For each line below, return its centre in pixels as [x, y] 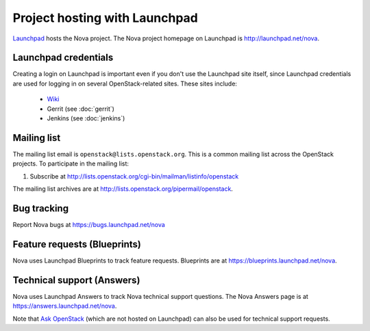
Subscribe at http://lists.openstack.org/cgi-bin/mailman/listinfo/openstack [134, 176]
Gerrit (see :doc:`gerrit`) [81, 109]
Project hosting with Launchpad [106, 18]
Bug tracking [40, 208]
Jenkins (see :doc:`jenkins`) [86, 118]
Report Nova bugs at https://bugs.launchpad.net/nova [89, 225]
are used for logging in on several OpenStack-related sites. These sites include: [125, 83]
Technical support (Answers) [76, 280]
